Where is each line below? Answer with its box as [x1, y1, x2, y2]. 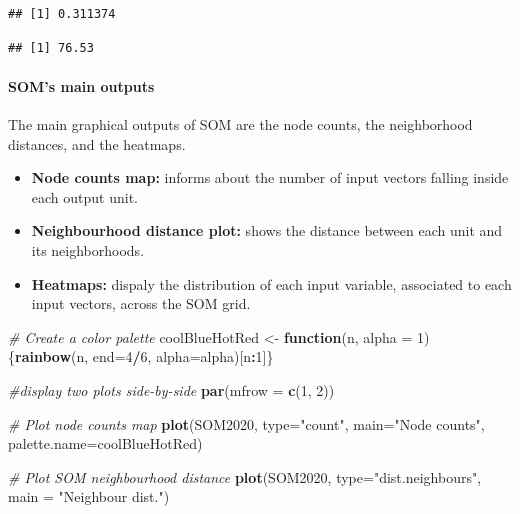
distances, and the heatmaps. [8, 133, 186, 154]
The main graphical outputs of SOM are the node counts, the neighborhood [8, 113, 473, 134]
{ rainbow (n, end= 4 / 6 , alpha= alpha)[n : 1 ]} [8, 346, 274, 367]
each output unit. [31, 186, 138, 207]
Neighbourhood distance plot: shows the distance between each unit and [31, 220, 503, 241]
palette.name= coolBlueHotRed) [8, 433, 203, 454]
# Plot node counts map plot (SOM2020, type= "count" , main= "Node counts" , [8, 413, 485, 434]
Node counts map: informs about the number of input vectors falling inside [31, 167, 509, 188]
